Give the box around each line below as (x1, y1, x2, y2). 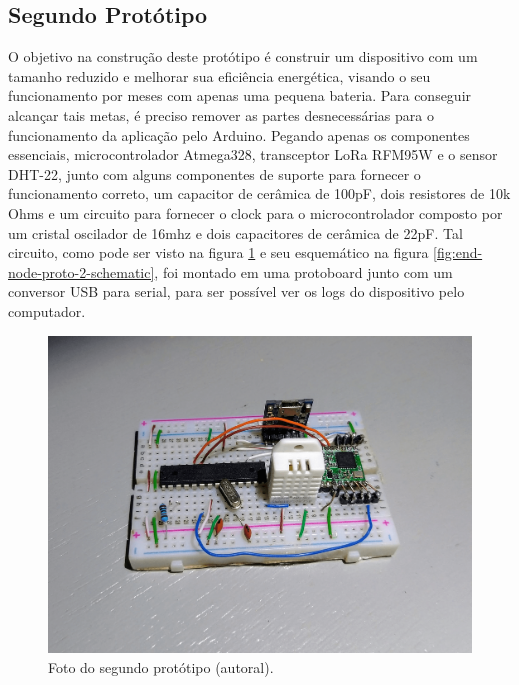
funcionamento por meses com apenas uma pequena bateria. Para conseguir (8, 85, 472, 106)
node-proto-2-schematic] (8, 261, 155, 282)
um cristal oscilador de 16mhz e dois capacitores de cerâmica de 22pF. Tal (8, 222, 463, 243)
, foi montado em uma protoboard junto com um (154, 261, 453, 282)
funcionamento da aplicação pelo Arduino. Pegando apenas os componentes (8, 124, 470, 145)
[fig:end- (433, 242, 483, 263)
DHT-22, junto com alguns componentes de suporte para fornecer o (8, 163, 421, 184)
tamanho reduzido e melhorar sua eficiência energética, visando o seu (8, 65, 431, 86)
